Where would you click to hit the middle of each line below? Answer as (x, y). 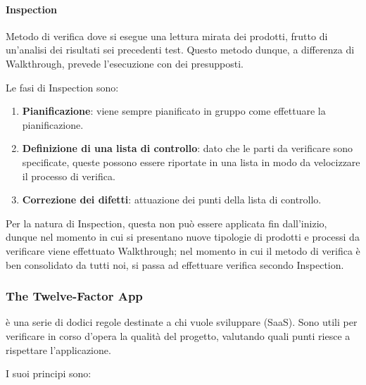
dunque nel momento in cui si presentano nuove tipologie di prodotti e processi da (183, 237)
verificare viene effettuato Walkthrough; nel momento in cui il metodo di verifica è (183, 250)
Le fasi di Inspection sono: (62, 87)
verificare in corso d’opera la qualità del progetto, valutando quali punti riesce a (178, 335)
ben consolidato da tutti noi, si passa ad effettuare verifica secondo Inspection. (175, 264)
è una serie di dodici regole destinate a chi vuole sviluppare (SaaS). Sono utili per (182, 322)
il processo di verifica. (69, 176)
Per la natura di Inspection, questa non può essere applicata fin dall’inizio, (166, 223)
